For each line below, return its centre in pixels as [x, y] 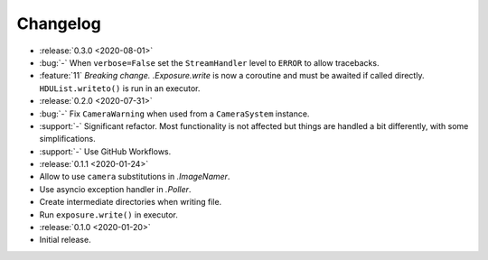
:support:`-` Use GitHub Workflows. [105, 151]
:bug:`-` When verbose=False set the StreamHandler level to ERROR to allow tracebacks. [209, 62]
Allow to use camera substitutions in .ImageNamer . [135, 177]
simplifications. [68, 139]
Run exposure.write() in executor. [108, 214]
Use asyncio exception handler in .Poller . [115, 189]
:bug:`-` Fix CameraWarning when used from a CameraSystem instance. [174, 114]
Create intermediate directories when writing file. [131, 202]
